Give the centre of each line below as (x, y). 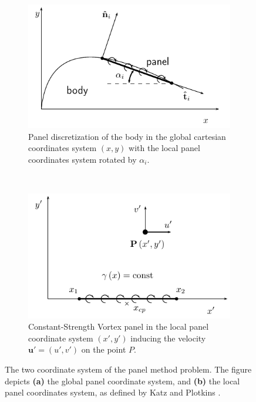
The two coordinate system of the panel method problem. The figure (128, 369)
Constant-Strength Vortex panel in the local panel (119, 326)
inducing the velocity (168, 338)
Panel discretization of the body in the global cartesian (127, 136)
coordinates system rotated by (82, 159)
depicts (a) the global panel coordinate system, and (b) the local (122, 381)
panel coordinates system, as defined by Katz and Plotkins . (113, 392)
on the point (104, 349)
